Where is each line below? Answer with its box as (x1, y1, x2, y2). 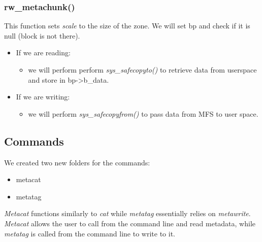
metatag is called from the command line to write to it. (4, 228, 176, 238)
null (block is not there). (4, 30, 80, 41)
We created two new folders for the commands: (4, 157, 150, 167)
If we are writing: (16, 91, 70, 102)
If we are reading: (16, 47, 71, 58)
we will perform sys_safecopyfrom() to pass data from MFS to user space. (28, 108, 258, 119)
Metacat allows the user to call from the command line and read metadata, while (4, 218, 256, 228)
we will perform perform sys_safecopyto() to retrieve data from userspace (28, 64, 257, 75)
